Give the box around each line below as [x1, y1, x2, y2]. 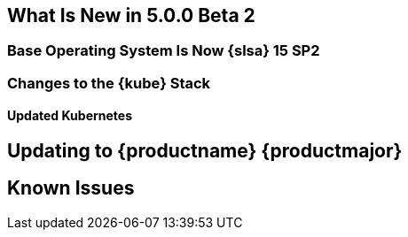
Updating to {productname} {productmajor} [7, 140, 403, 163]
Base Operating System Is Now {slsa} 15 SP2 [7, 42, 320, 60]
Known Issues [7, 177, 135, 200]
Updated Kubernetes [7, 108, 133, 124]
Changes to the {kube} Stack [7, 73, 211, 92]
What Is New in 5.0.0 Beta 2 [7, 4, 255, 27]
